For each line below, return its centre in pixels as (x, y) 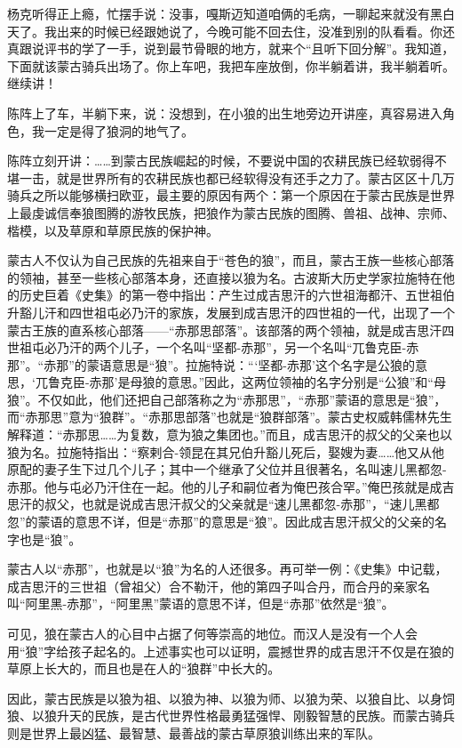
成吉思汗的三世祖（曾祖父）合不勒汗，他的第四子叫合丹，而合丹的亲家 (212, 586)
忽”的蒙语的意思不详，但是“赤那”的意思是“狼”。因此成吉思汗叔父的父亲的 (221, 522)
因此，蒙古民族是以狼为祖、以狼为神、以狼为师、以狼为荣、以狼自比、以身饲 (231, 698)
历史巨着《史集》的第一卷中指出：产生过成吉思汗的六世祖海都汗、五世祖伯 (237, 295)
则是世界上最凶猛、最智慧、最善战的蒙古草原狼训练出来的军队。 (194, 732)
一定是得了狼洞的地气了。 (119, 130)
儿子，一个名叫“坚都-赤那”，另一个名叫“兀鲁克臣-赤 (269, 347)
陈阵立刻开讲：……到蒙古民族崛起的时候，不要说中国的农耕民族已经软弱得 (221, 161)
